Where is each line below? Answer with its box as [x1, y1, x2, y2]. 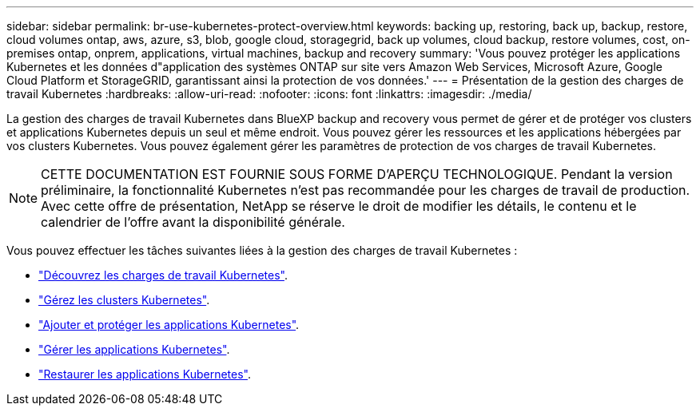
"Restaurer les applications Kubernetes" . [38, 367, 251, 381]
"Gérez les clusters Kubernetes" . [38, 293, 210, 307]
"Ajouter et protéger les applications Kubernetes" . [38, 318, 300, 331]
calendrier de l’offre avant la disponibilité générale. [41, 214, 345, 230]
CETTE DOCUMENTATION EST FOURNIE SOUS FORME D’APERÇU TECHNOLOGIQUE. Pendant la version [41, 166, 673, 182]
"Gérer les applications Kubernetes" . [38, 343, 230, 356]
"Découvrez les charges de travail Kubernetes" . [38, 268, 288, 282]
